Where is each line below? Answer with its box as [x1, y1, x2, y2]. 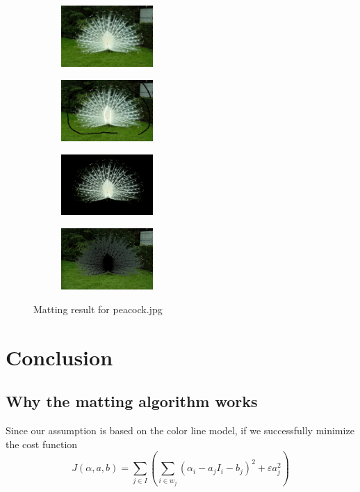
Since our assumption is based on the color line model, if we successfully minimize [6, 422, 354, 437]
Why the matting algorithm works [6, 390, 258, 412]
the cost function [6, 436, 78, 451]
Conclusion [6, 342, 113, 371]
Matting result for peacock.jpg [33, 301, 163, 316]
